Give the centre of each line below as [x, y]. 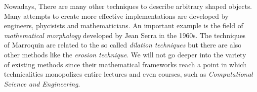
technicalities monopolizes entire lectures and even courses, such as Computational [128, 74]
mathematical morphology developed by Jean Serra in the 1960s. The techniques [125, 35]
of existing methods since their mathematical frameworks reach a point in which [126, 64]
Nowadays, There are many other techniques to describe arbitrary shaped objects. [128, 6]
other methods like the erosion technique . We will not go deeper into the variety [125, 54]
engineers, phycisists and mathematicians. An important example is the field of [124, 25]
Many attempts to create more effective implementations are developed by [116, 16]
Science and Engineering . [42, 83]
